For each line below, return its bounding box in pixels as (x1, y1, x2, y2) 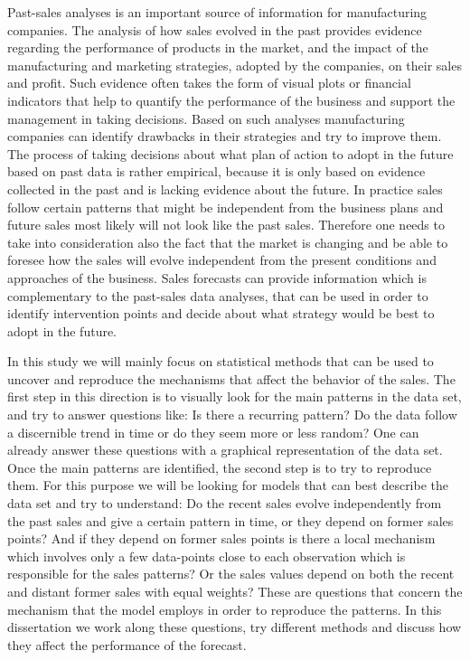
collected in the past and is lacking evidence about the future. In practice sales (7, 179, 443, 198)
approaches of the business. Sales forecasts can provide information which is (7, 268, 427, 287)
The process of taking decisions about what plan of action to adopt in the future (7, 144, 454, 163)
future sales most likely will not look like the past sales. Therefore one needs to (7, 215, 445, 234)
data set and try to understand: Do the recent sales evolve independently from (7, 494, 442, 513)
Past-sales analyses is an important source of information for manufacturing (7, 3, 428, 21)
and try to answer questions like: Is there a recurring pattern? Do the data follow (7, 405, 457, 424)
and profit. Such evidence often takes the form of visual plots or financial (7, 73, 411, 92)
